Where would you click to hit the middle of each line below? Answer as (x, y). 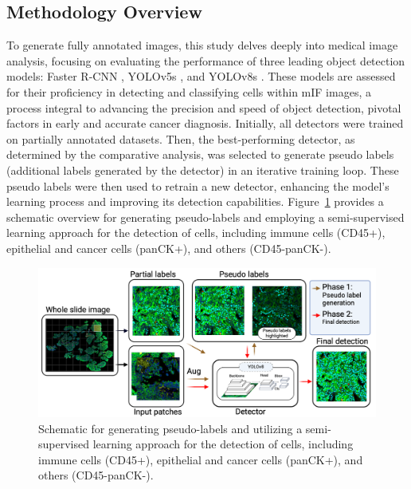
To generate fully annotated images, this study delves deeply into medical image (202, 45)
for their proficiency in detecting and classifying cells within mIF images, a (189, 91)
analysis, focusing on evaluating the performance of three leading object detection (206, 60)
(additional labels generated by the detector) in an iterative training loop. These (203, 170)
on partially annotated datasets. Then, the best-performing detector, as (181, 138)
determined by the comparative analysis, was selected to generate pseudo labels (200, 154)
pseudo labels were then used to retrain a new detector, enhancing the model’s (198, 185)
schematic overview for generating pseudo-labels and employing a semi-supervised (205, 217)
